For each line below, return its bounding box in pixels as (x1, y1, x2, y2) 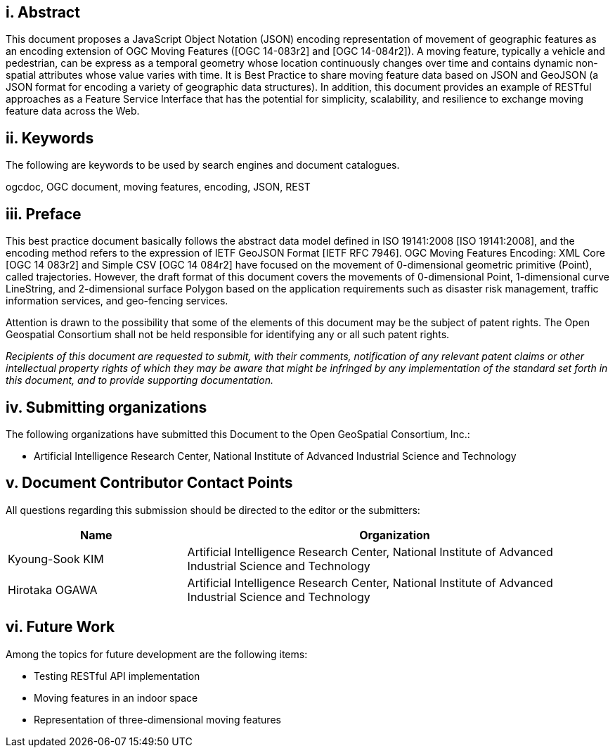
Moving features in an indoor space (34, 691, 198, 704)
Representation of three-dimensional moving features (34, 713, 281, 726)
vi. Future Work (6, 618, 115, 636)
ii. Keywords (6, 129, 94, 147)
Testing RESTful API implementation (34, 669, 200, 682)
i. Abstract (6, 4, 80, 21)
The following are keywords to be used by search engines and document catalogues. (6, 159, 400, 172)
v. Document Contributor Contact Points (6, 474, 293, 492)
